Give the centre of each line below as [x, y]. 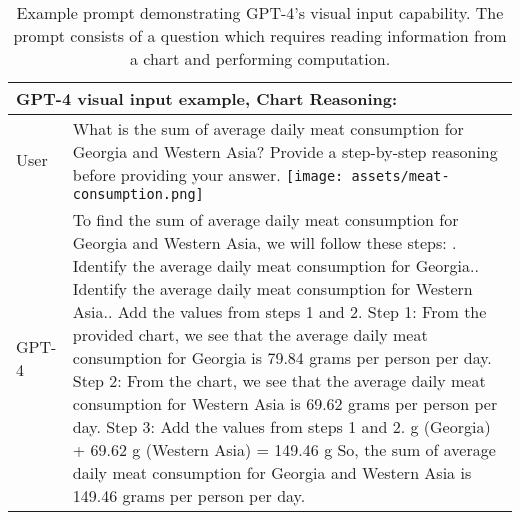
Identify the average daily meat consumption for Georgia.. [275, 265]
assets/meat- [400, 176]
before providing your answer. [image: [208, 174]
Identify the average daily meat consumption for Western [272, 288]
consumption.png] [138, 194]
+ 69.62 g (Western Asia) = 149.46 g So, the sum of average [284, 449]
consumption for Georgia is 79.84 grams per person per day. [282, 357]
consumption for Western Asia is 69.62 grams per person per [285, 403]
